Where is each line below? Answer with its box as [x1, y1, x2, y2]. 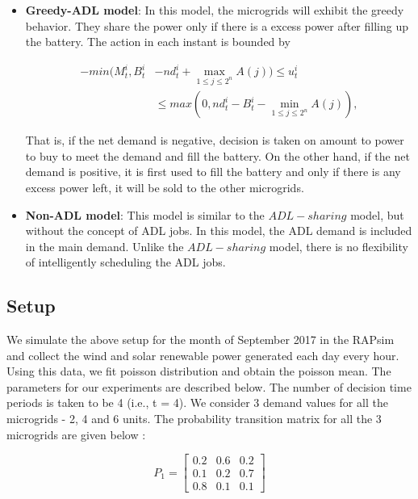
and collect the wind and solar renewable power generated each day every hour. [6, 346, 399, 363]
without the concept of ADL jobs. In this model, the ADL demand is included [25, 222, 412, 239]
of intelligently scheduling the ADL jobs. [25, 254, 226, 270]
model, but [350, 206, 404, 223]
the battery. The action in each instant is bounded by [25, 33, 291, 50]
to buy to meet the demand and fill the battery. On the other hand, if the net [25, 147, 410, 164]
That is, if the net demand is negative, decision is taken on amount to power [25, 132, 404, 149]
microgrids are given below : [6, 426, 146, 442]
